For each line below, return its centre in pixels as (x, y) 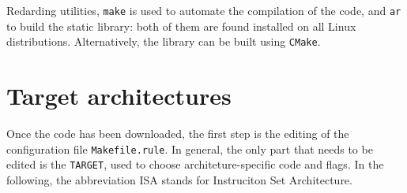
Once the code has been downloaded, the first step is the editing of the (178, 134)
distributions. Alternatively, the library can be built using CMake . (164, 41)
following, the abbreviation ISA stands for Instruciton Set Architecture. (179, 179)
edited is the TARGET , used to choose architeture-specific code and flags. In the (195, 164)
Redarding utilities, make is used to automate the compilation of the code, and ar (204, 10)
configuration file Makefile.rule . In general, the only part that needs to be (190, 148)
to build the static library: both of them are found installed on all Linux (181, 26)
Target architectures (119, 96)
